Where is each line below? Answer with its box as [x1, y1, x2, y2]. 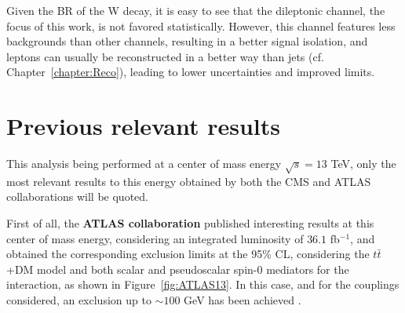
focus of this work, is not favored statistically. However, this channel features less [6, 17, 396, 34]
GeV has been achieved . [184, 292, 301, 308]
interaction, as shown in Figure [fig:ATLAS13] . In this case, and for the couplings [6, 276, 400, 293]
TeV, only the [330, 155, 396, 172]
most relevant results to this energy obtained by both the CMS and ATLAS [6, 173, 371, 189]
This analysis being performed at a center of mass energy [6, 155, 282, 172]
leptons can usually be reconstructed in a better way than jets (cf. [6, 48, 324, 64]
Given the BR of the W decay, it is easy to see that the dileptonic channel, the [6, 2, 385, 18]
